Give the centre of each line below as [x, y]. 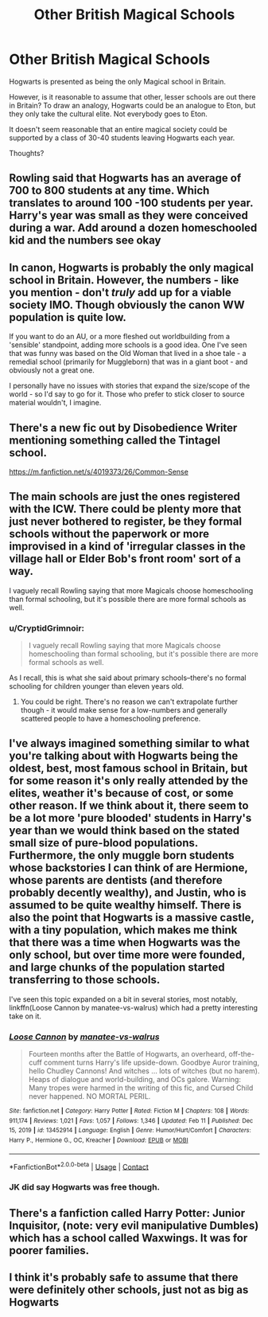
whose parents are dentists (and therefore [116, 880]
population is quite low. [68, 317]
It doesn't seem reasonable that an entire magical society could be [118, 129]
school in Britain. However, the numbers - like [124, 280]
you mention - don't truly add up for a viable [120, 292]
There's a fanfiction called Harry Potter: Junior [127, 1213]
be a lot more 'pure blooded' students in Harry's [130, 818]
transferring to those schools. [85, 980]
